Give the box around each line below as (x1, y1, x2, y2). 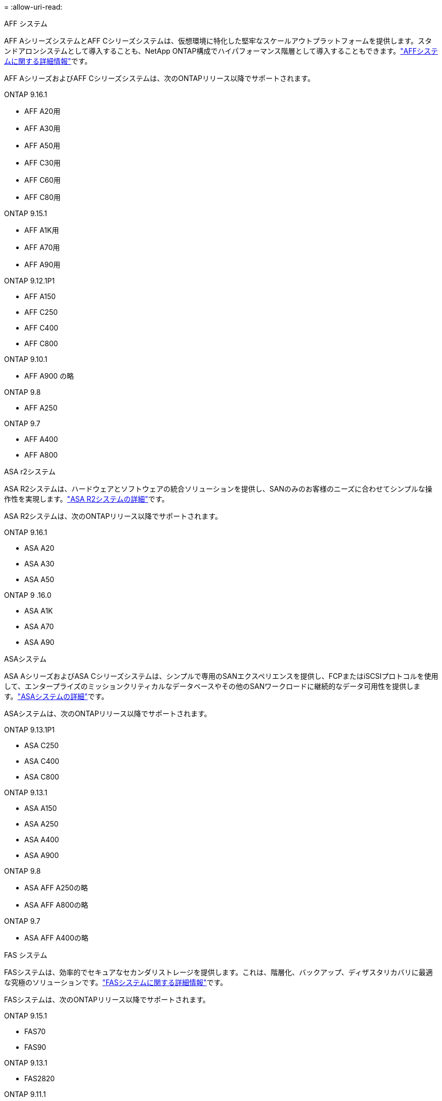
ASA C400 (24, 757, 60, 765)
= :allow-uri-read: (4, 3, 63, 11)
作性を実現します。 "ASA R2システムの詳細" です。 (4, 495, 169, 503)
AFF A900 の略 (24, 372, 74, 380)
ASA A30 (24, 559, 55, 568)
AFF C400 (24, 323, 59, 332)
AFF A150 (24, 292, 56, 301)
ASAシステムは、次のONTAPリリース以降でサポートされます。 (4, 709, 211, 718)
